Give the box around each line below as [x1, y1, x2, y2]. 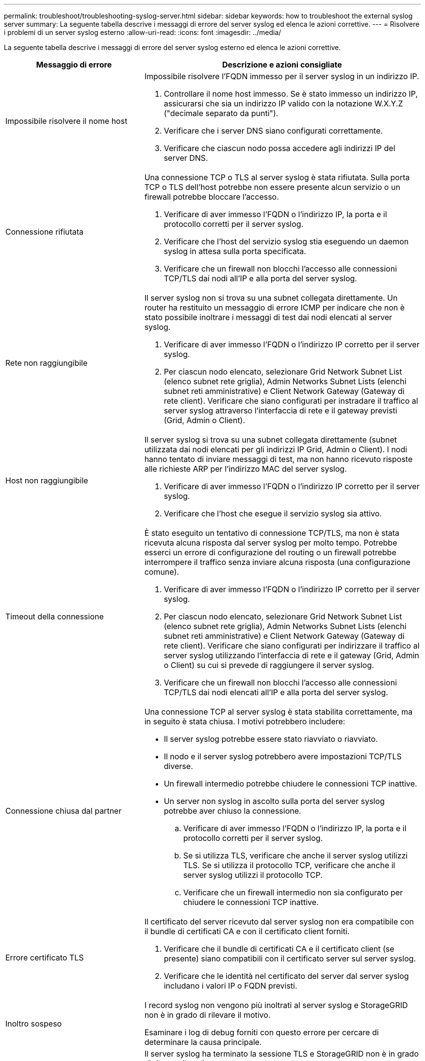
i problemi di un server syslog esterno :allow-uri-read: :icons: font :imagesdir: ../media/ [4, 28, 281, 36]
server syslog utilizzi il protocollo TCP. [183, 870, 323, 880]
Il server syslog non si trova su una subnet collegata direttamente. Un [144, 293, 398, 303]
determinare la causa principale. [144, 1037, 262, 1047]
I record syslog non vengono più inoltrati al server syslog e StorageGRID [144, 1000, 408, 1010]
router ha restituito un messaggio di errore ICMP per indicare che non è [144, 303, 405, 312]
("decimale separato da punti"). [163, 108, 278, 118]
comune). [144, 567, 179, 577]
